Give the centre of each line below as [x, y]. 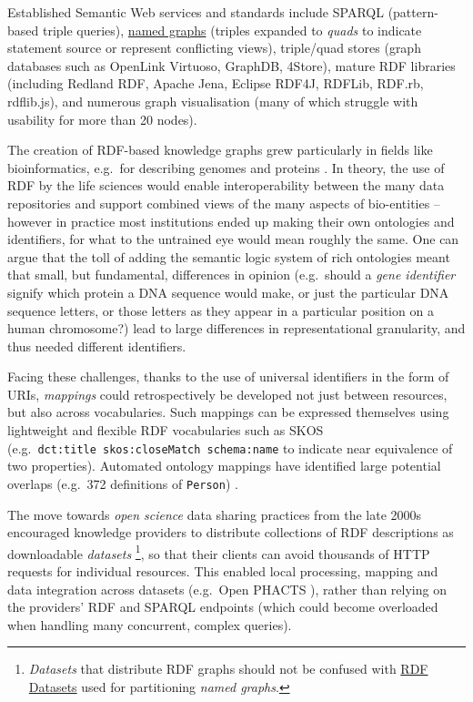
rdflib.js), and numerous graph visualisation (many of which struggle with [213, 101]
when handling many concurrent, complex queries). [150, 624]
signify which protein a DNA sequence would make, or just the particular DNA [228, 292]
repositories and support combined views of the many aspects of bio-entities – [224, 203]
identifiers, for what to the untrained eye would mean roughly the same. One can [233, 239]
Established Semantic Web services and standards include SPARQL [196, 12]
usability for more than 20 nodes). [102, 119]
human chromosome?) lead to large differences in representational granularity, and [236, 328]
